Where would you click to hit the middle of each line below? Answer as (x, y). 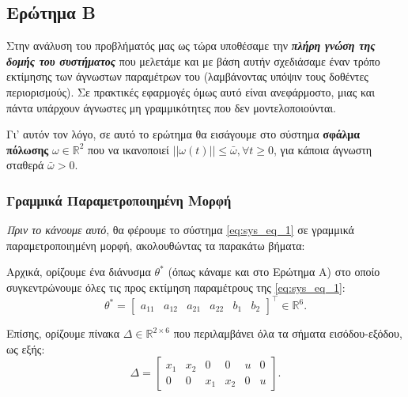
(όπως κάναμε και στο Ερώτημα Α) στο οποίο (274, 272)
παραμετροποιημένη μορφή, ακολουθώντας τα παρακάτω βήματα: (156, 245)
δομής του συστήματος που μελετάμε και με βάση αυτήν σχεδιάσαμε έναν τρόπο (193, 60)
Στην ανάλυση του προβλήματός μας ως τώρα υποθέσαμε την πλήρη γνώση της (191, 45)
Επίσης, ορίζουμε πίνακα (63, 333)
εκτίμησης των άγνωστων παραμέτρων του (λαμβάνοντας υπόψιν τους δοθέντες (187, 76)
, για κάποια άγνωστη (323, 149)
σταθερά (25, 165)
